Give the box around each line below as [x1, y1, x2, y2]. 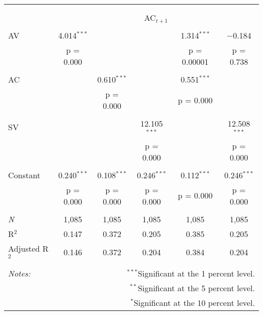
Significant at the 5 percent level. [138, 282, 255, 294]
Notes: [8, 267, 31, 279]
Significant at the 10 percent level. [134, 296, 255, 308]
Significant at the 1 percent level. [138, 267, 255, 279]
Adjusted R [8, 242, 49, 254]
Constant [8, 169, 40, 181]
